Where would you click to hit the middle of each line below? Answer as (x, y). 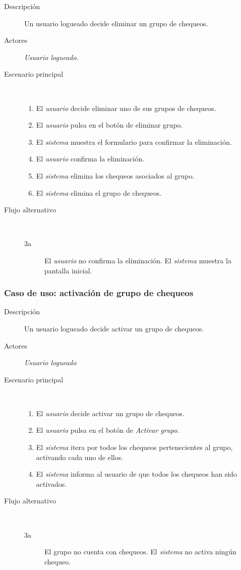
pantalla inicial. (68, 270)
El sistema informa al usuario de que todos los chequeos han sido (136, 474)
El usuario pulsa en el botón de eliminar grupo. (109, 125)
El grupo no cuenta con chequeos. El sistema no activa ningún (140, 552)
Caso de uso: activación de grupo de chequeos (99, 293)
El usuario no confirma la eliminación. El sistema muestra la (138, 260)
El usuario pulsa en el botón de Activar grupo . (108, 430)
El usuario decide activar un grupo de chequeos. (110, 413)
